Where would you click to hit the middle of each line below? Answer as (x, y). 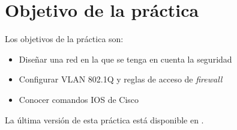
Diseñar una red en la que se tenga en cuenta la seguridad (125, 59)
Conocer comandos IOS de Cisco (79, 99)
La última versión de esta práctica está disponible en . (104, 119)
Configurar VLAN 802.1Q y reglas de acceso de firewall (121, 79)
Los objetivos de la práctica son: (64, 39)
